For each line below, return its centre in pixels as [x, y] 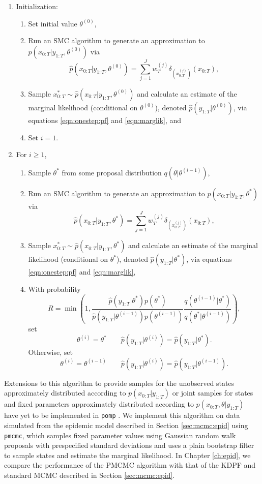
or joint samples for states [213, 393]
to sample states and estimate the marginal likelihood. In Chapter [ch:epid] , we [127, 455]
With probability [54, 289]
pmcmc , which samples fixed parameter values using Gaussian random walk [120, 435]
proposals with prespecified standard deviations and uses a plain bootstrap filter [129, 445]
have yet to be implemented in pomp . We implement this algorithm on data [122, 415]
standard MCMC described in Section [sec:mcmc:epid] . [90, 475]
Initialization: [37, 6]
